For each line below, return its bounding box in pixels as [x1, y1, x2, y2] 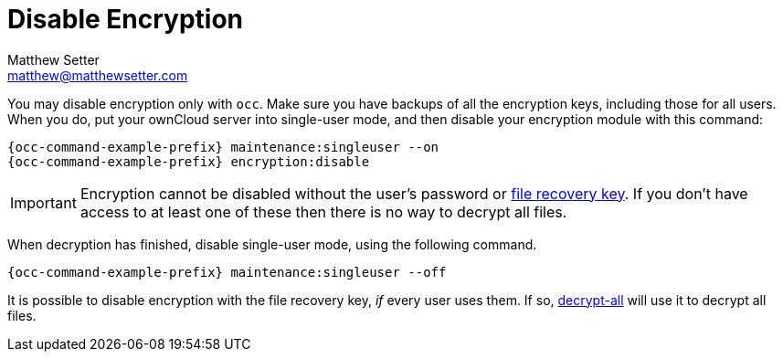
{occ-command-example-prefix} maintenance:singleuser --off [7, 264, 447, 280]
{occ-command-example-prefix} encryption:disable [7, 153, 370, 169]
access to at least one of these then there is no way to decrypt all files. [79, 202, 567, 221]
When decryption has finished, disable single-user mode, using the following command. [7, 236, 537, 252]
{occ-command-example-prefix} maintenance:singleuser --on [7, 139, 439, 154]
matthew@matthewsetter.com [7, 67, 188, 83]
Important [10, 193, 77, 212]
